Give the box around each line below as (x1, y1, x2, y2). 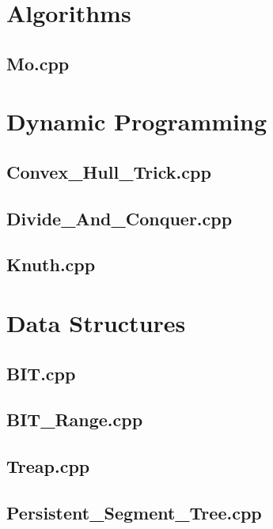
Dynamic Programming (6, 105, 267, 138)
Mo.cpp (6, 51, 70, 75)
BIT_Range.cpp (6, 407, 143, 432)
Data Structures (6, 307, 186, 339)
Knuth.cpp (6, 252, 96, 277)
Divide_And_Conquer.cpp (6, 206, 233, 230)
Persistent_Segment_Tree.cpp (6, 500, 262, 524)
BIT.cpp (6, 361, 76, 385)
